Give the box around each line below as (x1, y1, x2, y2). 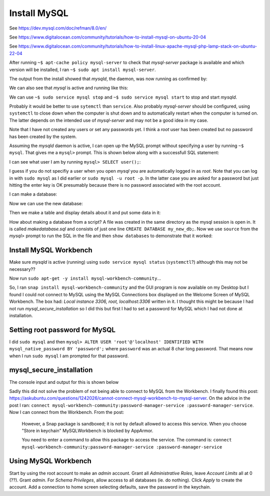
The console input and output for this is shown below (9, 379, 119, 385)
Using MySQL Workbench (9, 457, 92, 465)
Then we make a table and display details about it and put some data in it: (9, 210, 161, 216)
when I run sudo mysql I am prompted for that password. (9, 353, 129, 359)
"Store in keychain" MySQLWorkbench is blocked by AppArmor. (21, 427, 153, 433)
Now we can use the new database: (9, 200, 83, 206)
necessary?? (9, 266, 35, 272)
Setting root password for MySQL (9, 325, 116, 334)
